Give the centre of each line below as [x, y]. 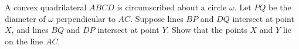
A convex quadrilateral [46, 7]
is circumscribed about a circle [172, 7]
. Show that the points [207, 30]
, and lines [30, 30]
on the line [24, 41]
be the [280, 7]
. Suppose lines [157, 18]
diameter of [25, 18]
